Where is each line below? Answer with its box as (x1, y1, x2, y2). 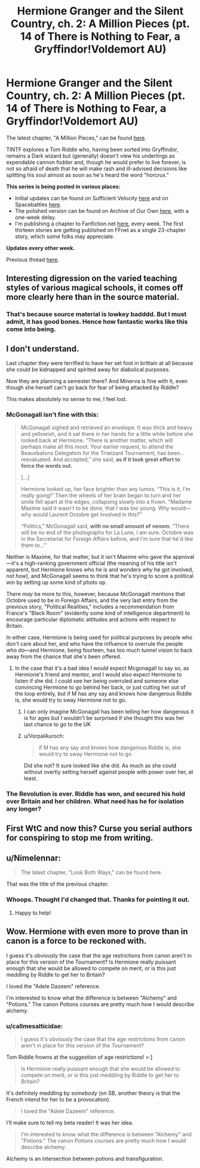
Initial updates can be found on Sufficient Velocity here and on (14, 194, 168, 201)
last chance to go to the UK (23, 721, 91, 728)
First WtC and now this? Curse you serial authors (6, 823, 193, 833)
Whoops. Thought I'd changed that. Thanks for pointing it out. (6, 895, 190, 904)
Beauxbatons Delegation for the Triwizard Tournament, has (20, 450, 167, 457)
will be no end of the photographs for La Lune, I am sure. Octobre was (20, 529, 194, 536)
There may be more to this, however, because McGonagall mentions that (6, 591, 185, 598)
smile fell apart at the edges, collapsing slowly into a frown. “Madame (20, 498, 192, 505)
